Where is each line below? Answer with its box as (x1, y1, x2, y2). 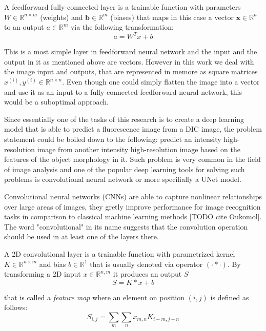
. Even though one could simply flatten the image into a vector (62, 76, 260, 87)
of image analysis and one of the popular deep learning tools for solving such (4, 163, 245, 174)
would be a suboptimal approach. (4, 96, 109, 107)
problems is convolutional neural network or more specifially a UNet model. (4, 174, 241, 184)
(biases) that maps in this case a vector (110, 11, 234, 22)
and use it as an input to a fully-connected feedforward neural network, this (4, 86, 242, 97)
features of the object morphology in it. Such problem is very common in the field (4, 154, 261, 164)
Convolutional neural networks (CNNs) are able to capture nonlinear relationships (4, 191, 262, 201)
